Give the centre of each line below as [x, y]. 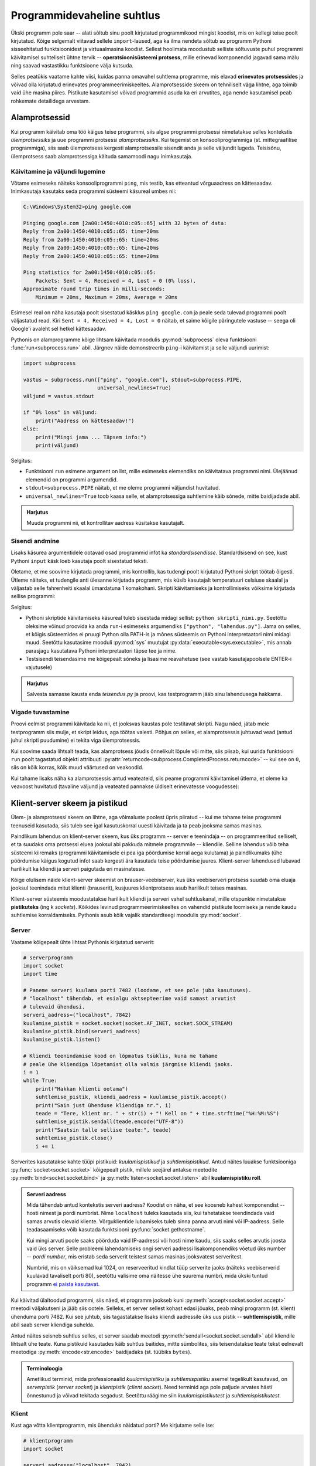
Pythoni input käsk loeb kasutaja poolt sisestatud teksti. [80, 561]
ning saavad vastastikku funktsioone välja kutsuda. [72, 66]
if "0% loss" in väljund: [60, 413]
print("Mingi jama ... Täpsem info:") [91, 437]
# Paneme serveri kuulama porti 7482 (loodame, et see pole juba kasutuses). [137, 990]
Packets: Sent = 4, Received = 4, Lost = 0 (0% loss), [116, 281]
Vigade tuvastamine [40, 712]
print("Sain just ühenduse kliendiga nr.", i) [104, 1105]
